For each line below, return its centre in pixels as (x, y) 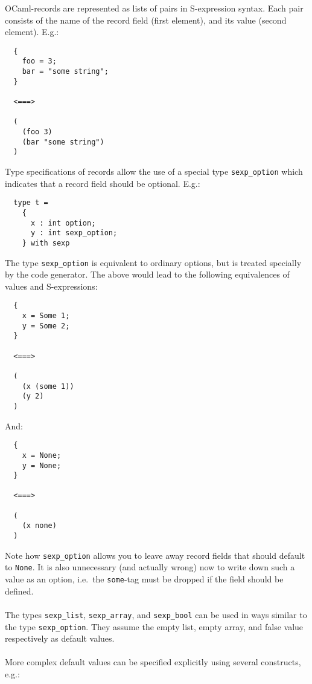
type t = (31, 203)
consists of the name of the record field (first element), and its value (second (146, 20)
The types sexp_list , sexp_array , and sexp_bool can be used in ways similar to (156, 614)
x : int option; (63, 223)
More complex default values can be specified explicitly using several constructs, (153, 662)
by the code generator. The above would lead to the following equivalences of (147, 274)
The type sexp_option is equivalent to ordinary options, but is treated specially (153, 262)
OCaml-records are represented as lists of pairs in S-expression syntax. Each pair (154, 8)
